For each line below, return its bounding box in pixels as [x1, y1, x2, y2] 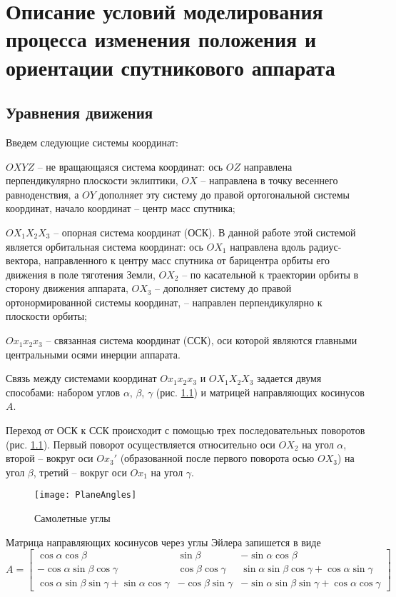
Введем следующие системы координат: [6, 134, 178, 149]
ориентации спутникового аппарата [6, 52, 335, 81]
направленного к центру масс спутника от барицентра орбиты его [44, 253, 330, 268]
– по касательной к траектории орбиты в [182, 266, 359, 281]
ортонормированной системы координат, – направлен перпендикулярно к [6, 294, 323, 309]
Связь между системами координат [6, 371, 157, 386]
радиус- [308, 239, 342, 254]
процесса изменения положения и [6, 24, 317, 54]
